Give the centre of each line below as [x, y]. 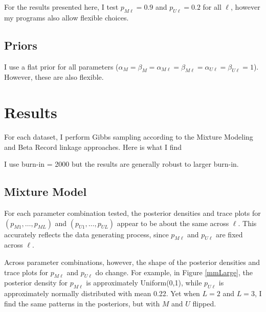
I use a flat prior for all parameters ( [61, 66]
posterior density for [36, 283]
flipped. [204, 303]
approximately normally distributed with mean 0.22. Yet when [102, 293]
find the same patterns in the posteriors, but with [82, 303]
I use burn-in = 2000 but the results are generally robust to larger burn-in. [121, 164]
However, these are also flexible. [54, 77]
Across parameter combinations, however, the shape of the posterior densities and [132, 262]
